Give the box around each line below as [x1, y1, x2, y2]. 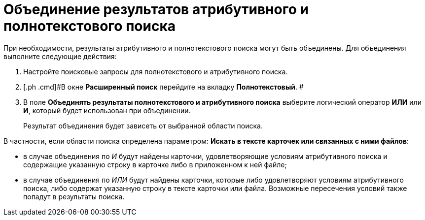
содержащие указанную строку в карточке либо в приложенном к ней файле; [23, 160, 287, 169]
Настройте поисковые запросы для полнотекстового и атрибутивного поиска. [23, 67, 288, 76]
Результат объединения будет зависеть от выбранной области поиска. [23, 121, 263, 130]
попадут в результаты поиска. [23, 192, 125, 201]
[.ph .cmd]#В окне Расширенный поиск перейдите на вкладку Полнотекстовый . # [23, 82, 304, 91]
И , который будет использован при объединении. [23, 106, 191, 115]
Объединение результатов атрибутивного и [3, 1, 309, 18]
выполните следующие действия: [3, 52, 117, 61]
